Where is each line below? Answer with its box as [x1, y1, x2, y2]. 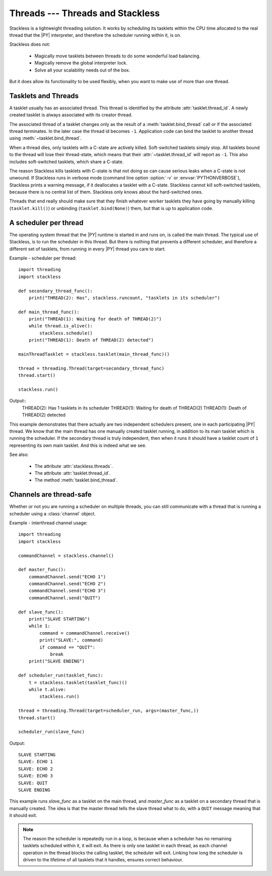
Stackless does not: [9, 41, 50, 47]
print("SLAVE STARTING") [28, 616, 90, 622]
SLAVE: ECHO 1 [18, 759, 53, 765]
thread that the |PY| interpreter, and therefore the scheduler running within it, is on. [9, 32, 181, 38]
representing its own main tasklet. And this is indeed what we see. [9, 442, 147, 448]
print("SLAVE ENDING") [28, 658, 85, 664]
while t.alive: [28, 687, 66, 692]
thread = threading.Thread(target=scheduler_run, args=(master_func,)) [18, 708, 199, 714]
